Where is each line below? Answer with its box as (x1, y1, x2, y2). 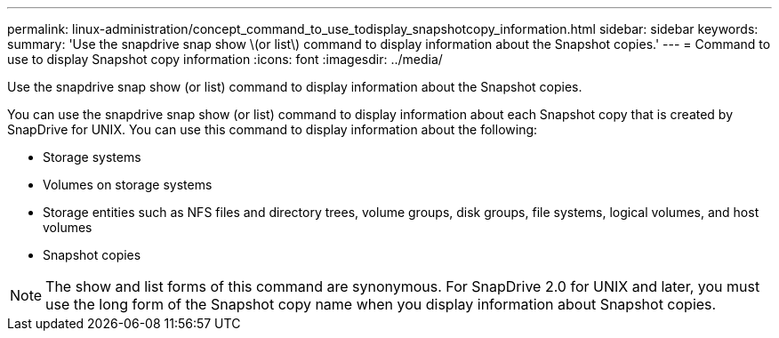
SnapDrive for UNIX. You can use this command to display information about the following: (7, 122, 538, 137)
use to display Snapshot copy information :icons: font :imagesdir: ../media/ (7, 52, 443, 67)
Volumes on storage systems (43, 177, 213, 192)
